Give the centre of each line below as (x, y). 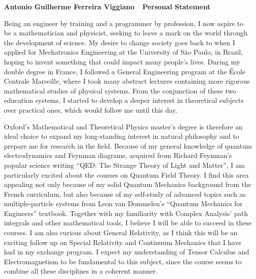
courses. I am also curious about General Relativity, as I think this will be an (121, 232)
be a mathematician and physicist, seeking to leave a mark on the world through (126, 33)
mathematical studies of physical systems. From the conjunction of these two (120, 90)
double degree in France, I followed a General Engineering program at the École (125, 71)
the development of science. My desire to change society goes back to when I (120, 42)
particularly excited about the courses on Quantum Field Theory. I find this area (127, 174)
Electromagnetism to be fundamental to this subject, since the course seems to (123, 261)
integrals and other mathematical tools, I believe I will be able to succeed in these (128, 223)
